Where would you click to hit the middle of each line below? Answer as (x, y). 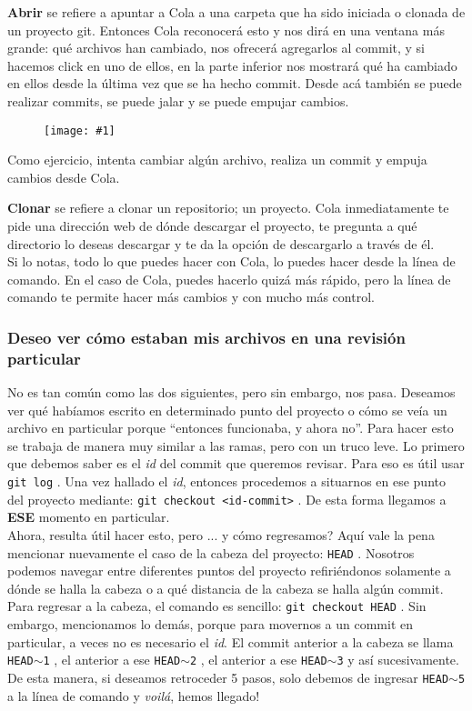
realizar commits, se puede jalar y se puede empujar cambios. (178, 100)
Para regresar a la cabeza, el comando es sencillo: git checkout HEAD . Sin (217, 606)
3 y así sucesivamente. (398, 660)
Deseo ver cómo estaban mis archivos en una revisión (206, 337)
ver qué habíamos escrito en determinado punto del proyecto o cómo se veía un (227, 410)
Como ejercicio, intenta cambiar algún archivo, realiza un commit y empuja (217, 160)
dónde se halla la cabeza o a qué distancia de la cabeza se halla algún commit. (226, 588)
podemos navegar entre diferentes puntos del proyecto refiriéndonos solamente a (229, 571)
